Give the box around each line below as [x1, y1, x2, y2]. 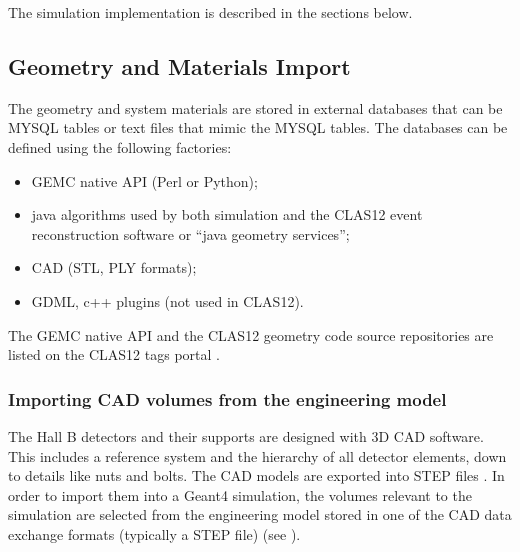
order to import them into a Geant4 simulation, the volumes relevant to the [8, 484, 472, 505]
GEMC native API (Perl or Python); [31, 170, 258, 191]
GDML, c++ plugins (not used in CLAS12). [31, 290, 304, 311]
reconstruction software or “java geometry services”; [31, 223, 350, 244]
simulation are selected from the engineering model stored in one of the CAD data [8, 504, 512, 525]
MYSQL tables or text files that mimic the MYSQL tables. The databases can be [8, 117, 508, 138]
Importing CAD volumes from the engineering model [8, 386, 447, 411]
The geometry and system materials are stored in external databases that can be [8, 97, 503, 118]
